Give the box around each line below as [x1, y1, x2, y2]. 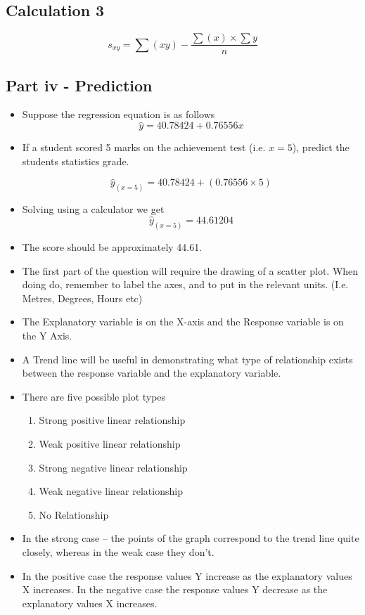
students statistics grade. [22, 153, 129, 168]
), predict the [292, 140, 350, 155]
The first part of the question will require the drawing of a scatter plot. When [22, 263, 359, 278]
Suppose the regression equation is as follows [22, 107, 215, 122]
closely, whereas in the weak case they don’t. [22, 544, 214, 559]
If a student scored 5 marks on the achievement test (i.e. [22, 140, 266, 155]
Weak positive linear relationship [39, 436, 181, 451]
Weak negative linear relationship [39, 484, 183, 498]
